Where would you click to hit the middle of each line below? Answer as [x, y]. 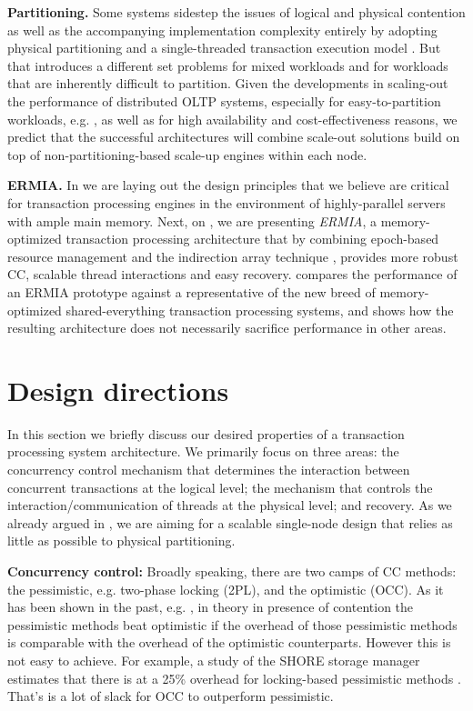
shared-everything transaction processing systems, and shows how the [260, 310]
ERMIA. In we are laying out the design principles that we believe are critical [228, 185]
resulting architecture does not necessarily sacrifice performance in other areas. [227, 328]
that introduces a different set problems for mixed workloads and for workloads [228, 65]
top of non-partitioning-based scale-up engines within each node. [187, 154]
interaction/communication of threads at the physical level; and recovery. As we [230, 505]
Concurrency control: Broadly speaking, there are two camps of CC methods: [232, 571]
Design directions [118, 390]
